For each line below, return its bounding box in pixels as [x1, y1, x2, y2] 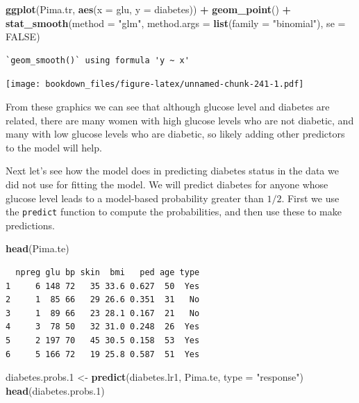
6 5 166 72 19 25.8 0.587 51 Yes [6, 349, 200, 359]
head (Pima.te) [6, 241, 69, 256]
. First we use [281, 190, 340, 205]
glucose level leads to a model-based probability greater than [6, 190, 264, 205]
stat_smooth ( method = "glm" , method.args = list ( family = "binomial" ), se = [6, 15, 346, 30]
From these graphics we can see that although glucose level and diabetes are [6, 99, 330, 114]
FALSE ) [6, 29, 40, 44]
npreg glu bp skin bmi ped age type [15, 268, 200, 278]
